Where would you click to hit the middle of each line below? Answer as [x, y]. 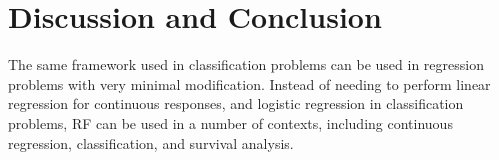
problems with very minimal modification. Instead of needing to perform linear [249, 83]
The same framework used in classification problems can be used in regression [246, 64]
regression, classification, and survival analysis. [151, 142]
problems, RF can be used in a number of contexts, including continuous [230, 122]
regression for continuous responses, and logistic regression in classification [236, 103]
